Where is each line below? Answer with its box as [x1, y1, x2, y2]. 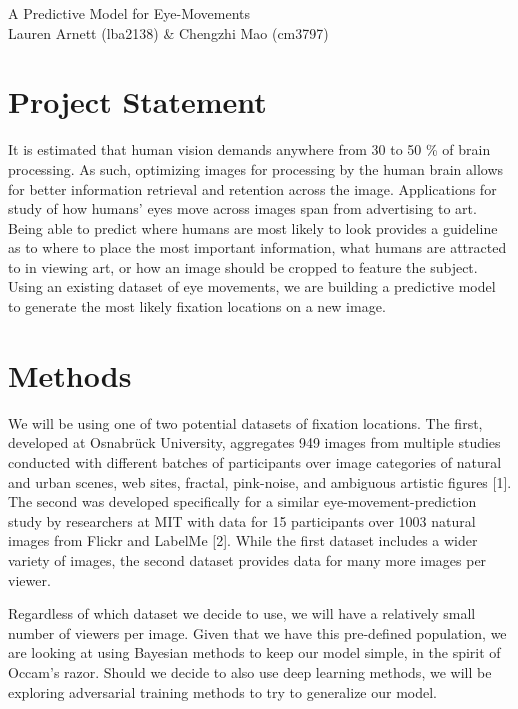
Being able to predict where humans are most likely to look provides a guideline [8, 217, 498, 238]
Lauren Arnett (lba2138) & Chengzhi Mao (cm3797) [8, 22, 329, 43]
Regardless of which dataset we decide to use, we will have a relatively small [8, 603, 476, 624]
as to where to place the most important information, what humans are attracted [8, 237, 507, 258]
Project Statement [8, 81, 267, 122]
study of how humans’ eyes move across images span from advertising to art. [8, 198, 477, 219]
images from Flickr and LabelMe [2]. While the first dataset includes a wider [8, 530, 478, 551]
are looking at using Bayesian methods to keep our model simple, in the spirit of [8, 642, 501, 663]
